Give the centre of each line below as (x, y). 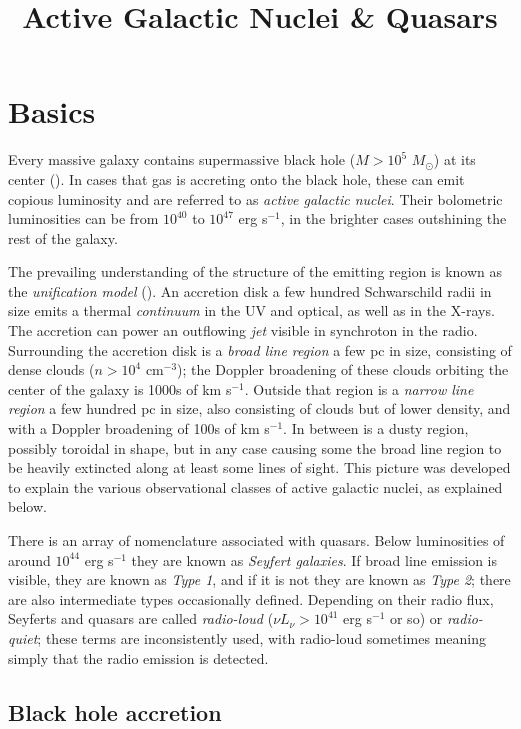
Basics (52, 111)
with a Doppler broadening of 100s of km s (139, 428)
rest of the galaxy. (63, 237)
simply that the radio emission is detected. (138, 657)
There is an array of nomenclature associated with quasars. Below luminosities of (256, 540)
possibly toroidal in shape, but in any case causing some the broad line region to (255, 447)
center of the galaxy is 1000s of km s (120, 388)
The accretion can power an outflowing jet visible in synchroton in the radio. (243, 330)
